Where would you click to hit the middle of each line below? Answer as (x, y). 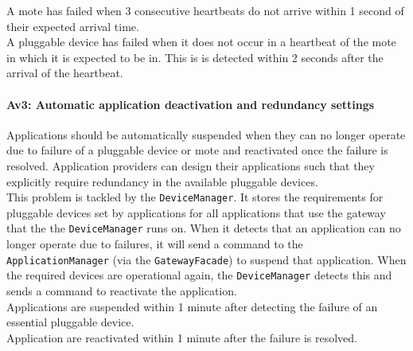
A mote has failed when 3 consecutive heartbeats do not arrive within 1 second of (205, 10)
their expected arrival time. (73, 26)
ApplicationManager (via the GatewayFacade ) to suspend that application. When (206, 259)
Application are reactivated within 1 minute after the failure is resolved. (182, 337)
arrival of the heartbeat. (65, 73)
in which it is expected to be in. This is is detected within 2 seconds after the (195, 57)
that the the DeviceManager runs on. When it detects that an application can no (204, 228)
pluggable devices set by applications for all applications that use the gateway (196, 212)
